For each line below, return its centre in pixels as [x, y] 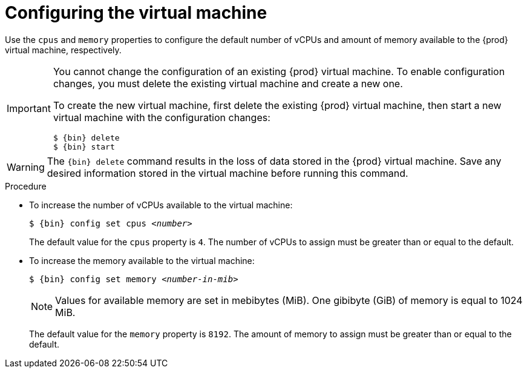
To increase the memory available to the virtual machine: [142, 260]
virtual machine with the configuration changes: [162, 117]
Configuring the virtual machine [136, 13]
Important [29, 108]
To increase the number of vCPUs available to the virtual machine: [161, 205]
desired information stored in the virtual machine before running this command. [227, 173]
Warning [26, 167]
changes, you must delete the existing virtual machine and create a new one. [228, 83]
